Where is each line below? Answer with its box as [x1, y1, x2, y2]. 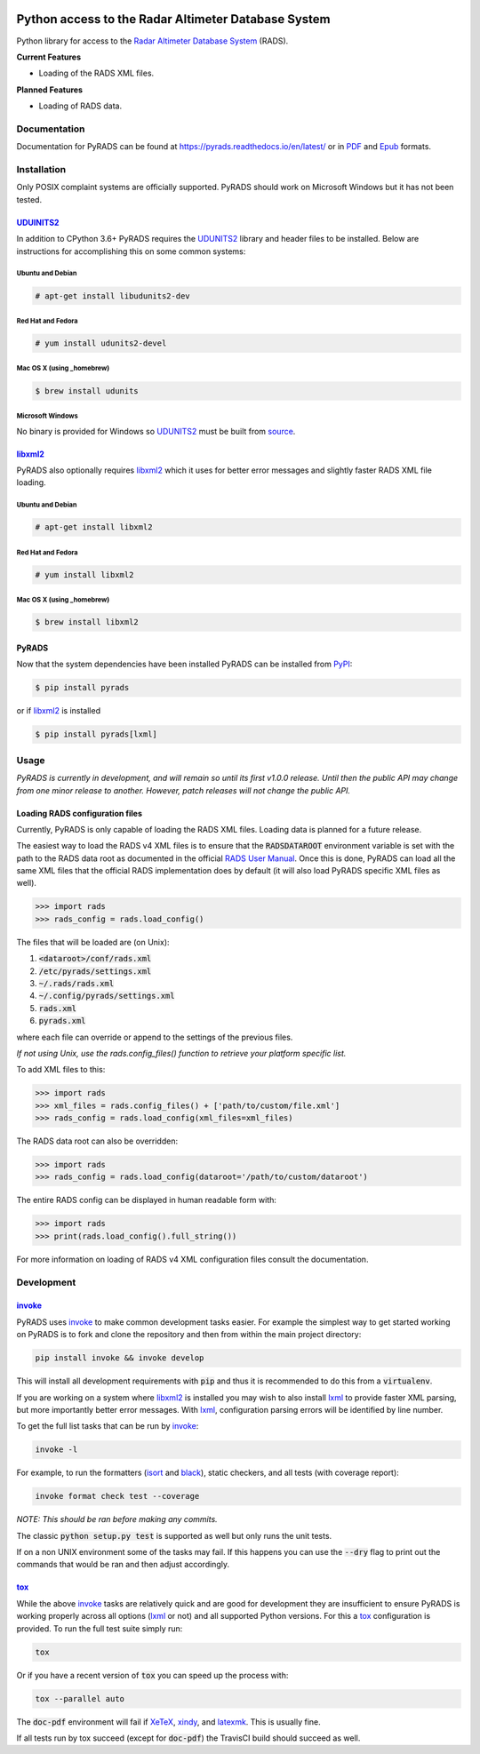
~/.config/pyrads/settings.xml [38, 991, 175, 1001]
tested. [16, 194, 43, 204]
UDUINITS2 [16, 217, 60, 227]
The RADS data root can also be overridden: [16, 1136, 178, 1146]
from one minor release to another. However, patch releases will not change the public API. [16, 785, 351, 795]
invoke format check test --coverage [35, 1491, 200, 1502]
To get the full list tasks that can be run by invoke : [16, 1421, 199, 1431]
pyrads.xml [38, 1016, 86, 1026]
